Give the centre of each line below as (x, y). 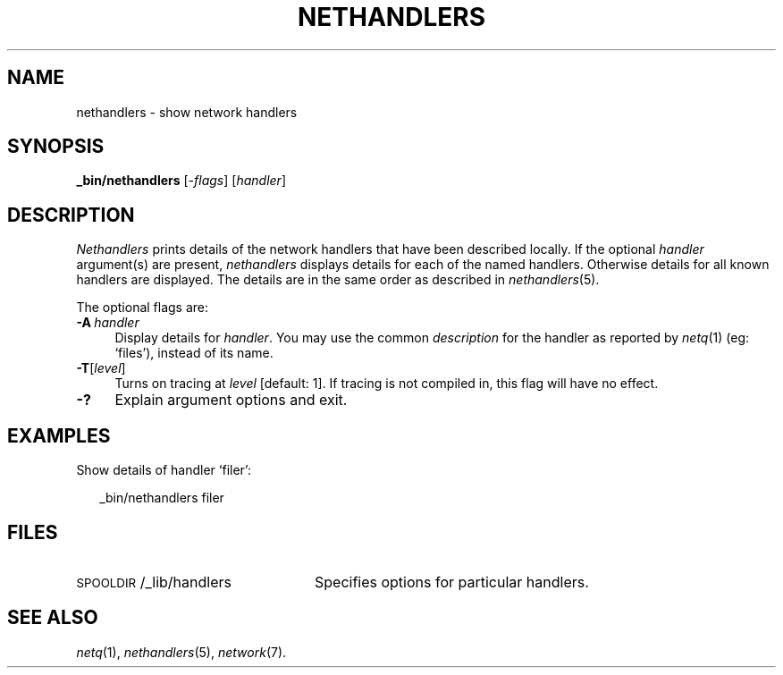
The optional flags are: (143, 308)
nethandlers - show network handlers (187, 112)
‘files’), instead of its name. (194, 353)
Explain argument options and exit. (231, 400)
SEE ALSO (53, 618)
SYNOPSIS (56, 147)
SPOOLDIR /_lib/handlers (154, 582)
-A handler (108, 323)
